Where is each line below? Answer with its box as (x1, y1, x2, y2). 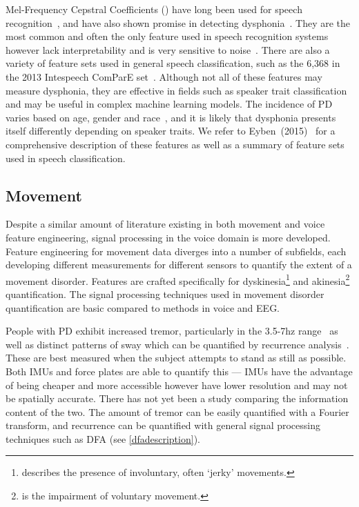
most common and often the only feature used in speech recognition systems (6, 29, 329, 43)
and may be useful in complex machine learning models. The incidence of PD (6, 97, 333, 111)
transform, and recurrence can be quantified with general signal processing (6, 418, 320, 433)
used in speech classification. (6, 150, 126, 165)
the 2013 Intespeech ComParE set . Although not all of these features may (6, 69, 322, 83)
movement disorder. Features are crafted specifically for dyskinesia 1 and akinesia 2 (6, 271, 350, 288)
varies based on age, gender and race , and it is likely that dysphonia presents (6, 110, 336, 124)
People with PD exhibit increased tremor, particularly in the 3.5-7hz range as (6, 324, 338, 338)
